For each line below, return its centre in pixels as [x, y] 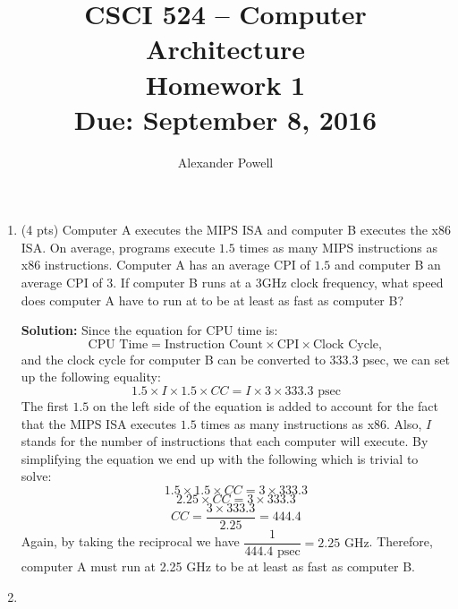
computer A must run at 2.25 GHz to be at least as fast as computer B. [218, 566]
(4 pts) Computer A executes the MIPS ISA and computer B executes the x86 [236, 230]
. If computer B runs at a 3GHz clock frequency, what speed [278, 283]
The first [45, 406]
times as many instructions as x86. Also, [311, 423]
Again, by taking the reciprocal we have [130, 541]
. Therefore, [401, 541]
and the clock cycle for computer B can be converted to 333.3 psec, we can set [235, 359]
